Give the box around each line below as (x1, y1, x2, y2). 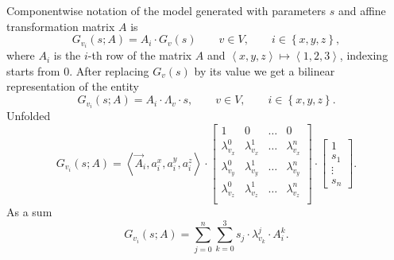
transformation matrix (6, 17, 115, 34)
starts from (6, 62, 60, 79)
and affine (338, 2, 386, 18)
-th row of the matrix (87, 47, 192, 64)
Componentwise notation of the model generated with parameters (6, 2, 326, 18)
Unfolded (6, 107, 51, 124)
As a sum (6, 204, 52, 220)
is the (53, 47, 81, 64)
